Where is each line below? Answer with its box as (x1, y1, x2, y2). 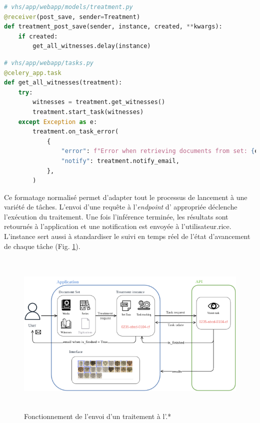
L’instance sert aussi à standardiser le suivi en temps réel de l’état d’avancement (4, 231, 250, 241)
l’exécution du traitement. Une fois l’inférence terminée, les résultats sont (4, 211, 228, 221)
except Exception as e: (18, 118, 97, 125)
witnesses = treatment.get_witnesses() (32, 98, 165, 106)
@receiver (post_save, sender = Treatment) (4, 13, 140, 20)
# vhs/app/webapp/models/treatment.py (4, 3, 133, 10)
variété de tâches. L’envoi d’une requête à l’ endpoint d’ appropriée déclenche (4, 201, 237, 212)
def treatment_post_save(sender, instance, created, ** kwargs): (4, 23, 222, 30)
